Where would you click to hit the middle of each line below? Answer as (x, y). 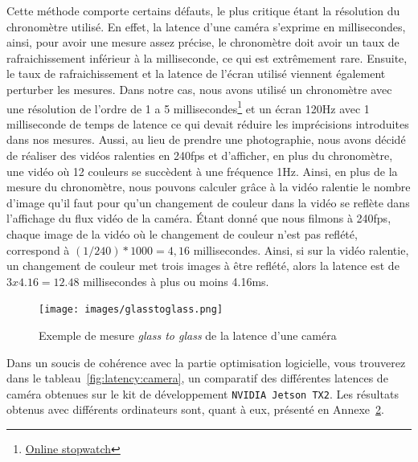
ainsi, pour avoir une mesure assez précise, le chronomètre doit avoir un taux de (203, 42)
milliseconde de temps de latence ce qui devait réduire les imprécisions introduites (208, 123)
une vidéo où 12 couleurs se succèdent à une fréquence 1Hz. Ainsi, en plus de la (202, 171)
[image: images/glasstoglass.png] (131, 310)
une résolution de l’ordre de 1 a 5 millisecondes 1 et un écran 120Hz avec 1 (188, 107)
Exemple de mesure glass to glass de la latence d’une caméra (188, 335)
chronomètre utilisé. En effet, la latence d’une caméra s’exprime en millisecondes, (206, 26)
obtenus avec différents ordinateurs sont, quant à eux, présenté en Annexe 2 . (195, 409)
